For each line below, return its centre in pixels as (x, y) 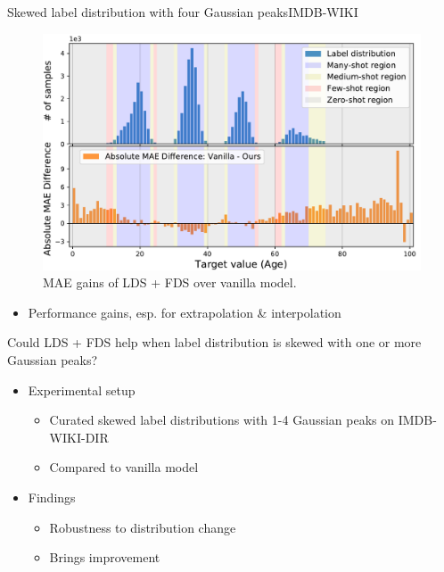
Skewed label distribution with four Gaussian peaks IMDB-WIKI (183, 12)
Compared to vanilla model (124, 467)
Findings (52, 497)
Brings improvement (105, 557)
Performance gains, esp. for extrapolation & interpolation (185, 312)
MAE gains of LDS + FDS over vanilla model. (170, 282)
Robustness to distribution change (143, 527)
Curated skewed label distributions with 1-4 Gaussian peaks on (222, 420)
